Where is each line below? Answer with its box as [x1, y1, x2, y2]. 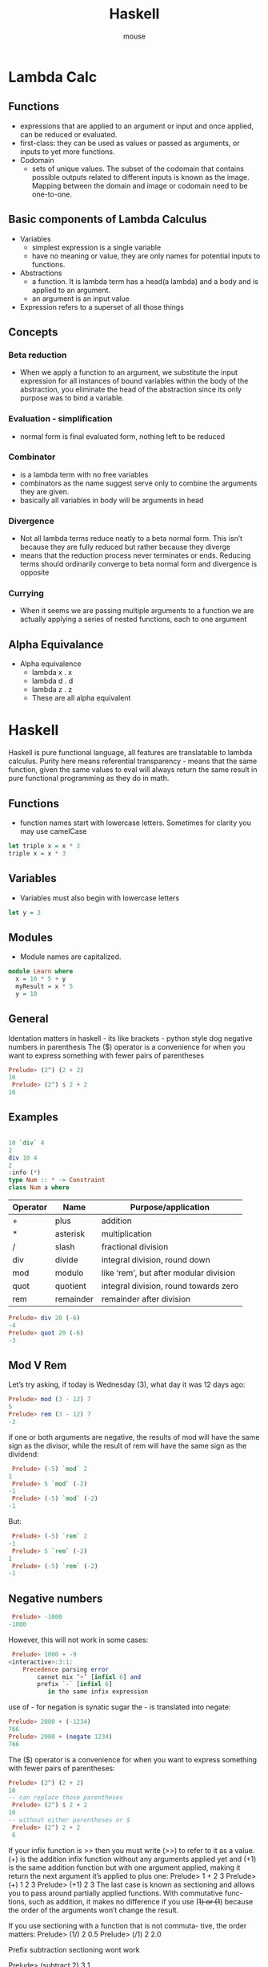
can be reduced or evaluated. [19, 129, 118, 139]
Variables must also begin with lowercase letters [19, 892, 180, 903]
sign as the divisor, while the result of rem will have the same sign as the [8, 1441, 247, 1450]
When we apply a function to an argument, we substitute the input [19, 368, 238, 377]
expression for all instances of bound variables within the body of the [19, 376, 249, 386]
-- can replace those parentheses [8, 1794, 124, 1802]
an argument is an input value [31, 294, 130, 303]
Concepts [8, 325, 58, 339]
